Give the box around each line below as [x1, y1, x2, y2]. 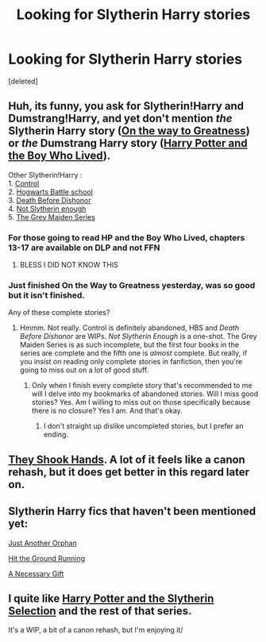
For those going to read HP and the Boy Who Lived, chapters [8, 232, 245, 243]
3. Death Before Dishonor [8, 195, 91, 205]
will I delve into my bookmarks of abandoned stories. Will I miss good [31, 389, 259, 398]
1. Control [8, 179, 40, 188]
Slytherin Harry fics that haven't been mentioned [8, 505, 256, 518]
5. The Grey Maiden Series [8, 212, 95, 221]
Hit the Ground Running [8, 553, 86, 563]
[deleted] [8, 76, 38, 86]
